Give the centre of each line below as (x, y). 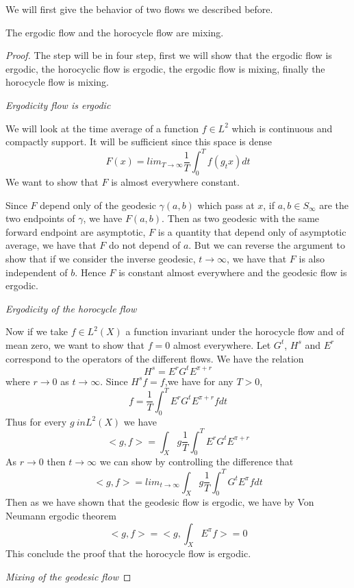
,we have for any (199, 381)
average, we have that (51, 245)
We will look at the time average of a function (102, 128)
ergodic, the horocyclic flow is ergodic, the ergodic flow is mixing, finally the (165, 68)
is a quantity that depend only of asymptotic (252, 231)
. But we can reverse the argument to (267, 245)
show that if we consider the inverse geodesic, (101, 259)
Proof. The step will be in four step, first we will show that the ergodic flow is (169, 55)
